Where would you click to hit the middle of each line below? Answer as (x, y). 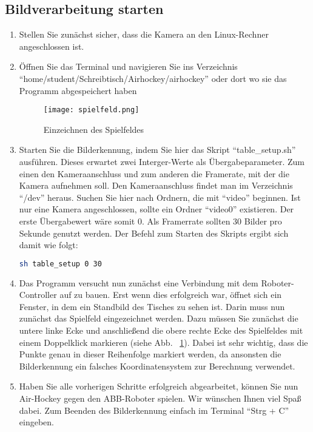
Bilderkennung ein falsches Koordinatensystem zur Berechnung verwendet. (157, 366)
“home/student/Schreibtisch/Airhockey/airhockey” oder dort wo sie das (153, 78)
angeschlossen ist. (52, 46)
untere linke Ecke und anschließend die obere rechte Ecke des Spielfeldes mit (161, 330)
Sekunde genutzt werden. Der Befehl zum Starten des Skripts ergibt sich (154, 233)
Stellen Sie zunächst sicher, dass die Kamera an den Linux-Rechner (144, 34)
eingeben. (36, 422)
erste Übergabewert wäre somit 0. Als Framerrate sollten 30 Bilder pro (150, 221)
